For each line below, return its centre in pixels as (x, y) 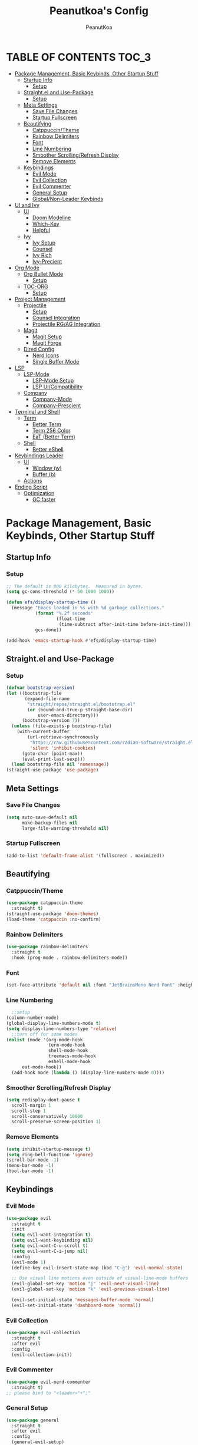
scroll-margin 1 (31, 1105)
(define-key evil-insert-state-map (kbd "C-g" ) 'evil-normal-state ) (97, 1268)
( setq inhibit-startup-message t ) (49, 1149)
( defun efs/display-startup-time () (51, 602)
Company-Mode (52, 399)
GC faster (44, 499)
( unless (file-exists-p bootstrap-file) (62, 726)
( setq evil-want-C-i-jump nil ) (50, 1251)
